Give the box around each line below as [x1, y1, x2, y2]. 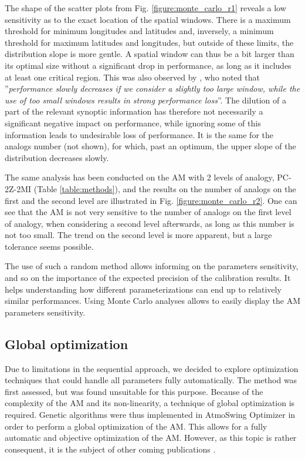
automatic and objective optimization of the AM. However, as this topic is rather [5, 431, 297, 444]
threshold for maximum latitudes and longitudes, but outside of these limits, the [5, 36, 294, 48]
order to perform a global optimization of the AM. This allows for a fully [5, 420, 267, 432]
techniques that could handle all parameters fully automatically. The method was [5, 374, 297, 386]
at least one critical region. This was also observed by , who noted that [5, 71, 260, 83]
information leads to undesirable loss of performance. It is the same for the [5, 128, 273, 140]
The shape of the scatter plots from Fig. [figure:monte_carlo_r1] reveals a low [5, 2, 286, 14]
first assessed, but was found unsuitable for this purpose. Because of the [5, 385, 263, 397]
